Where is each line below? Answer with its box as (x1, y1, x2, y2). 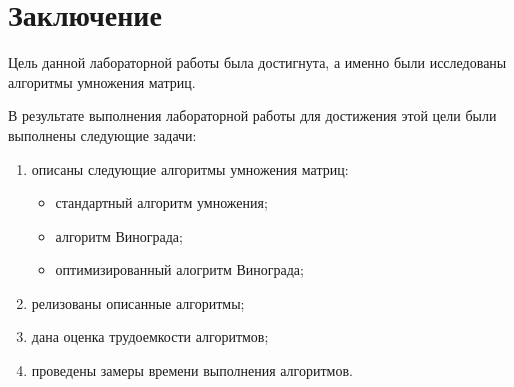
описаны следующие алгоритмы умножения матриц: (31, 158, 349, 179)
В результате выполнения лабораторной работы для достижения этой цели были (8, 105, 497, 126)
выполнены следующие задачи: (8, 124, 197, 145)
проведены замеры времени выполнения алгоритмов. (31, 360, 353, 381)
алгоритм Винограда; (55, 225, 183, 246)
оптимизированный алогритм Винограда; (55, 259, 304, 280)
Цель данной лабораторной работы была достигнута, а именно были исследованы (8, 52, 507, 73)
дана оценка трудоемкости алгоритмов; (31, 326, 269, 347)
